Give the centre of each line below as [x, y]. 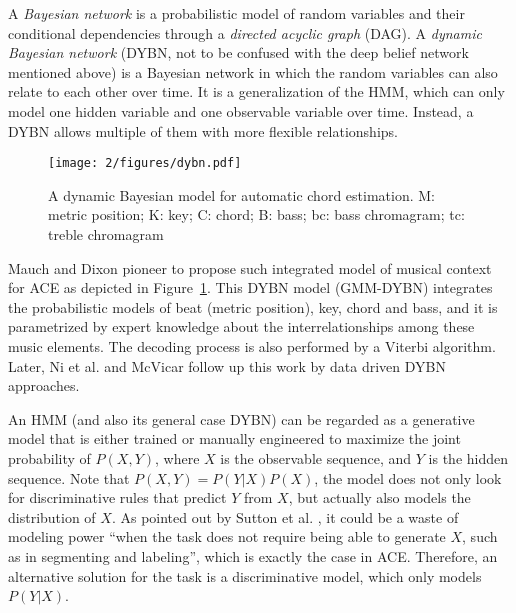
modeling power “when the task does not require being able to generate [227, 536]
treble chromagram [106, 234]
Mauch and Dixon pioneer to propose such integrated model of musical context [250, 267]
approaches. [44, 385]
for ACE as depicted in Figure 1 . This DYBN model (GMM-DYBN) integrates [250, 287]
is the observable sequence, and [316, 457]
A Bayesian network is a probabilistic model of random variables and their [236, 13]
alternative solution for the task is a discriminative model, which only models [245, 575]
